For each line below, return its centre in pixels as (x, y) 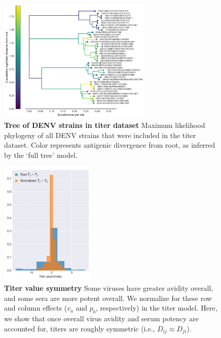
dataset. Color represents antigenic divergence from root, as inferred (110, 145)
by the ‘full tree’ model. (41, 155)
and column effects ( (36, 308)
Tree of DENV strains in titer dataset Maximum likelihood (105, 125)
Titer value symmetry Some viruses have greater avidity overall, (109, 288)
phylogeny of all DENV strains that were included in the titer (100, 135)
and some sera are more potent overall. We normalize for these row (108, 298)
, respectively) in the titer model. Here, (156, 308)
